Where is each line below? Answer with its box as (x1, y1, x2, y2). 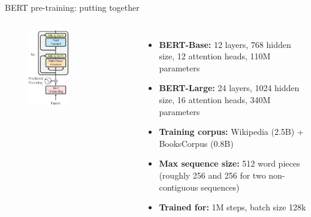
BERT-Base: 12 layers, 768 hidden (159, 38, 291, 50)
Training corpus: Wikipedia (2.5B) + (159, 125, 304, 138)
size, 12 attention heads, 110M (159, 50, 271, 62)
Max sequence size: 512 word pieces (159, 157, 300, 170)
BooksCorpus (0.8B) (159, 137, 234, 149)
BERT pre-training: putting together (5, 1, 140, 13)
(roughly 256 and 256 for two (159, 168, 266, 181)
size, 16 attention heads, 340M (159, 93, 271, 106)
